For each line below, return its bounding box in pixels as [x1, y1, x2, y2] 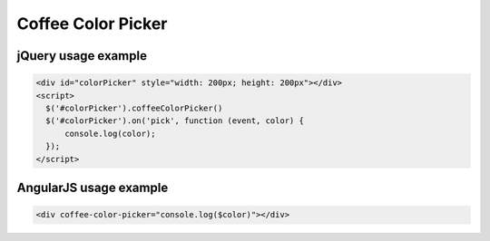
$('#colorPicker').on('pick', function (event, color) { [45, 116, 304, 126]
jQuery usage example [16, 48, 147, 63]
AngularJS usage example [16, 179, 169, 195]
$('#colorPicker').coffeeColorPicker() [45, 102, 223, 113]
